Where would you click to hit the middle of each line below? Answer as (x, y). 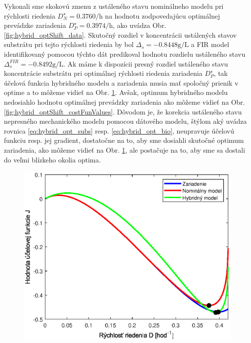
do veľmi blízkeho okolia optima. (52, 159)
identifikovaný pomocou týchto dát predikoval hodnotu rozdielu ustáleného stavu (125, 54)
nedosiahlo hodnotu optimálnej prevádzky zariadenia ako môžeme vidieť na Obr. (125, 102)
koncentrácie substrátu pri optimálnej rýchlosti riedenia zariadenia (103, 73)
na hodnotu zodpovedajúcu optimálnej (163, 15)
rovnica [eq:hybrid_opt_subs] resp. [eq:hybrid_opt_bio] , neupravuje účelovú (119, 130)
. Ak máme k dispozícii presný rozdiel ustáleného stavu (146, 63)
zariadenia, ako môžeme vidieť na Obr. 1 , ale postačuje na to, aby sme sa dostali (125, 149)
